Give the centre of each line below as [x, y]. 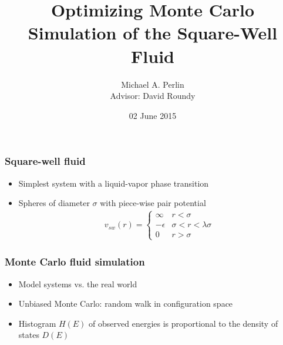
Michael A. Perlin [153, 84]
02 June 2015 [153, 115]
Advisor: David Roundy [153, 96]
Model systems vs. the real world [78, 283]
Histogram [37, 323]
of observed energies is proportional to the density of [183, 323]
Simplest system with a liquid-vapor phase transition [114, 183]
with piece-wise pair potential [153, 203]
